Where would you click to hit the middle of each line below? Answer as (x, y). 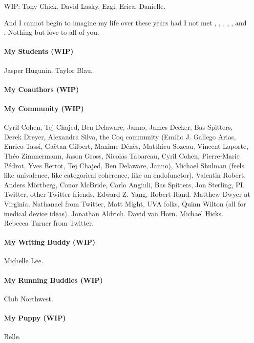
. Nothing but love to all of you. (52, 32)
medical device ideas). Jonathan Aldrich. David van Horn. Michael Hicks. (114, 213)
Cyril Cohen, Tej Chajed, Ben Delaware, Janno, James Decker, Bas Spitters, (118, 127)
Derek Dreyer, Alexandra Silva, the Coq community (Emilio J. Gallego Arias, (120, 136)
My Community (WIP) (44, 108)
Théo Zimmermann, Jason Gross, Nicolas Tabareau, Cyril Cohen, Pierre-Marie (122, 155)
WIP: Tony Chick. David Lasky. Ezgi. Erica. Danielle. (85, 6)
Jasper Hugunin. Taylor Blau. (48, 70)
